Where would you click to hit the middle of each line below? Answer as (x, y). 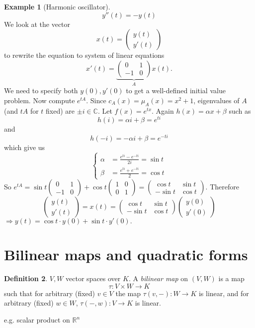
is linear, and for (224, 293)
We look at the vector (37, 24)
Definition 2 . (26, 278)
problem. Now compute (40, 100)
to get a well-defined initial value (176, 90)
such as (240, 110)
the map (128, 293)
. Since (96, 100)
